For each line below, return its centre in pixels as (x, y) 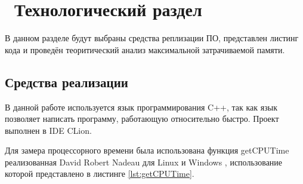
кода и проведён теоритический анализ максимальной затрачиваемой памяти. (145, 49)
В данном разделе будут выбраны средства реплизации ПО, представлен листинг (152, 38)
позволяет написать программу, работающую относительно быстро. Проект (142, 119)
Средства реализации (67, 82)
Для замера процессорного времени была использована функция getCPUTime (147, 150)
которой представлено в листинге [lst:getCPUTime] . (100, 174)
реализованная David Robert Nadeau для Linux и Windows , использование (144, 162)
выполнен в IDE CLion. (48, 130)
